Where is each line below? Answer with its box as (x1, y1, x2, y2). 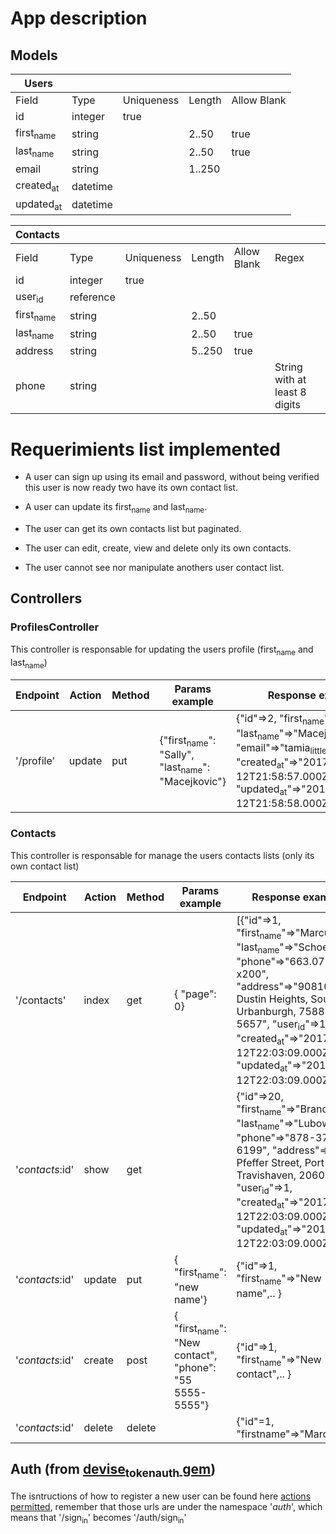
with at (274, 373, 307, 387)
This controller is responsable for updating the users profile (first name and (10, 643, 314, 657)
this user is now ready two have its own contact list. (24, 482, 238, 494)
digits (274, 398, 301, 412)
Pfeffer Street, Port (236, 1155, 325, 1169)
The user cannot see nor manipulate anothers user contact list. (24, 562, 285, 574)
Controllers (10, 590, 83, 607)
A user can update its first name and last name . (24, 501, 208, 516)
